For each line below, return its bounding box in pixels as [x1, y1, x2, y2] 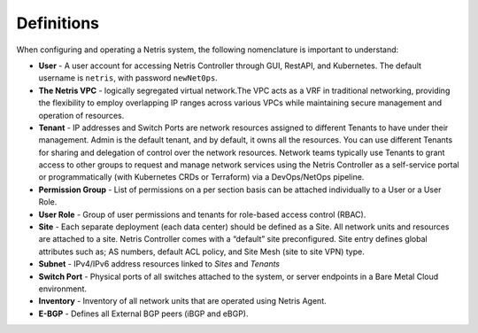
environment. [38, 283, 88, 294]
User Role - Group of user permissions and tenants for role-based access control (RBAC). [38, 209, 366, 220]
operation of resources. [38, 110, 125, 120]
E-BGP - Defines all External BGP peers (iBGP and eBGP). [38, 308, 249, 319]
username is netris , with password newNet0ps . [38, 73, 219, 83]
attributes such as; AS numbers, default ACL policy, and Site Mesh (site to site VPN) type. [38, 246, 365, 257]
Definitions [16, 13, 100, 33]
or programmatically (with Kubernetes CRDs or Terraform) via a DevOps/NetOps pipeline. [38, 172, 365, 182]
